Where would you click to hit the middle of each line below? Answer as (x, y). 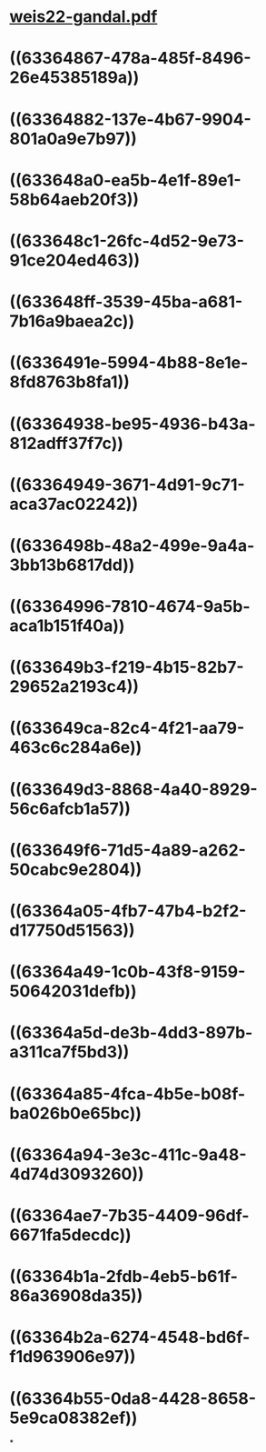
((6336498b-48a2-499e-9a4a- (132, 545)
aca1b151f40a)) (67, 626)
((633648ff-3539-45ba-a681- (126, 302)
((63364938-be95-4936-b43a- (133, 424)
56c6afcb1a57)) (70, 809)
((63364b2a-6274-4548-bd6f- (130, 1337)
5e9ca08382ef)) (74, 1418)
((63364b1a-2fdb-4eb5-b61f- (124, 1277)
